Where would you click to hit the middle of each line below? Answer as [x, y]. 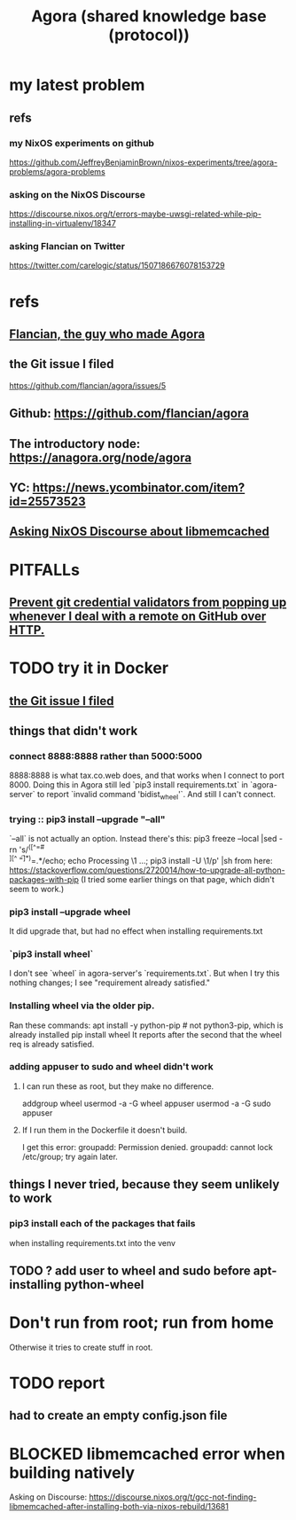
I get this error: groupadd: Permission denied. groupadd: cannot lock [147, 1147]
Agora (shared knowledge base [149, 16]
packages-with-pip [44, 879]
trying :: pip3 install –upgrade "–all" [87, 819]
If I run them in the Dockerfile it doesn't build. [105, 1130]
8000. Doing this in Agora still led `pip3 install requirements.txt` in [129, 785]
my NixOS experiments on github [82, 143]
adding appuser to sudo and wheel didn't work [112, 1067]
